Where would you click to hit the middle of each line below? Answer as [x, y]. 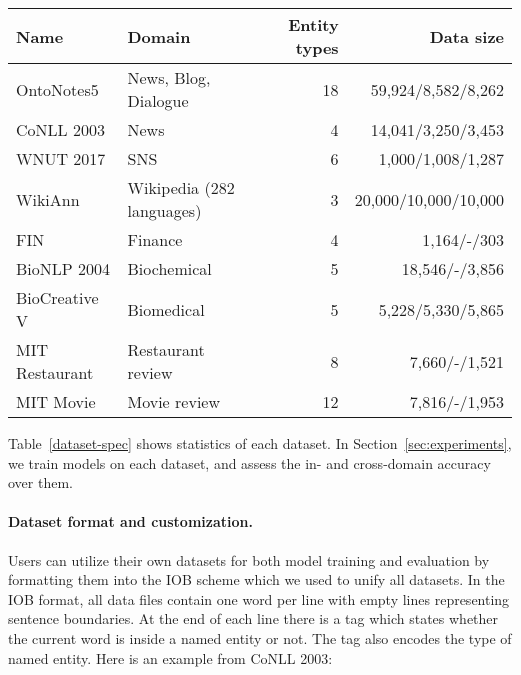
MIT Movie [56, 401]
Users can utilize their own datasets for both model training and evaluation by [249, 559]
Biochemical [169, 268]
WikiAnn [48, 199]
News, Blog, [169, 77]
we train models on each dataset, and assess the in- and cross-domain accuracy [249, 462]
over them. [40, 482]
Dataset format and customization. [130, 521]
